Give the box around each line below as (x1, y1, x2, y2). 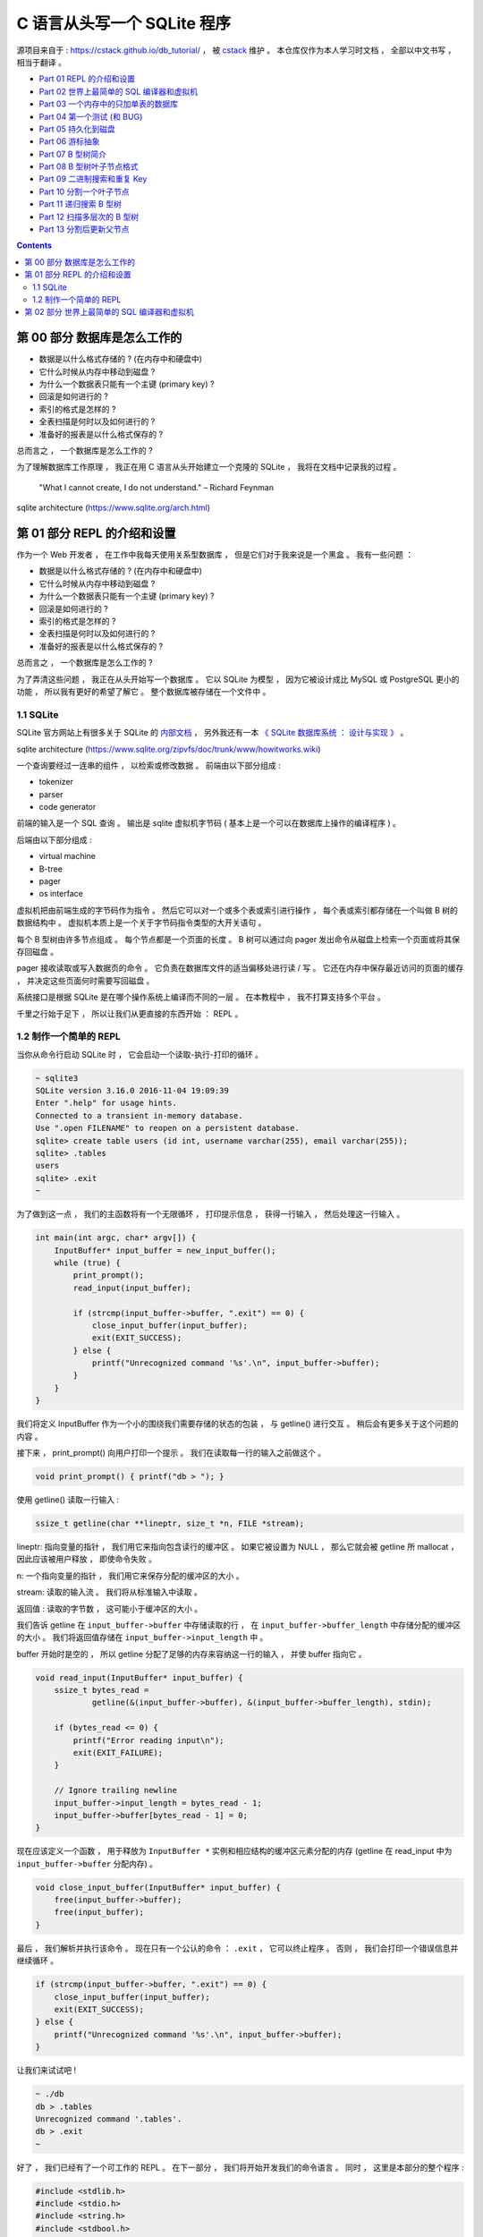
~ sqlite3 (35, 1073, 79, 1083)
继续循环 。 (16, 1955, 58, 1966)
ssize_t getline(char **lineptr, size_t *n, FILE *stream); (35, 1518, 305, 1528)
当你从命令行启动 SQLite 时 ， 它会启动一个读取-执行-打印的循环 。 (16, 1049, 264, 1059)
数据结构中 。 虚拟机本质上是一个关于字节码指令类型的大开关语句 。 (16, 917, 267, 928)
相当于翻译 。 (16, 56, 66, 67)
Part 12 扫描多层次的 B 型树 (38, 211, 140, 222)
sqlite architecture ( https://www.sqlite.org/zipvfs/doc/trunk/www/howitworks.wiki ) (16, 744, 321, 754)
